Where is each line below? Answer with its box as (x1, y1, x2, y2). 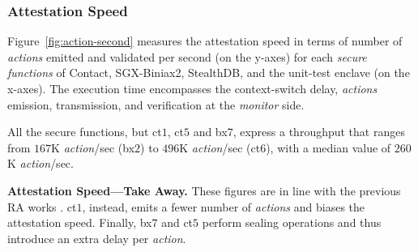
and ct (161, 214, 194, 231)
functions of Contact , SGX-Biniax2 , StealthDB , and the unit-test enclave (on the (7, 64, 410, 81)
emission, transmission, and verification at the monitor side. (7, 96, 305, 113)
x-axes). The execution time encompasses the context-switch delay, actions (7, 80, 377, 96)
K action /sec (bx (51, 139, 135, 156)
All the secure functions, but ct (7, 123, 162, 140)
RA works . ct (7, 198, 77, 215)
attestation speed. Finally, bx (7, 214, 152, 231)
